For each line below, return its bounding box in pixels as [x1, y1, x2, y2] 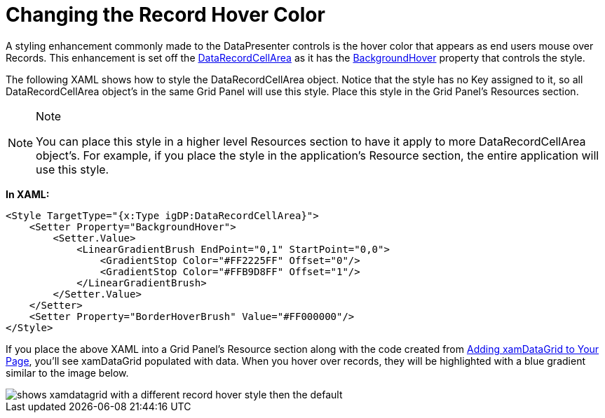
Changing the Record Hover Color [6, 3, 325, 27]
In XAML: [6, 188, 50, 200]
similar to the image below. [6, 366, 129, 379]
